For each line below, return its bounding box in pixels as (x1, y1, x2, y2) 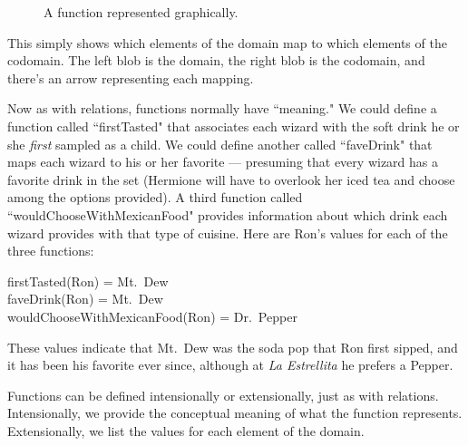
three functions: (7, 241, 94, 260)
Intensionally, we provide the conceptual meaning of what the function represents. (7, 403, 463, 422)
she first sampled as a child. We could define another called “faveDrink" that (7, 134, 433, 153)
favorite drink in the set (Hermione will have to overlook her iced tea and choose (7, 170, 455, 189)
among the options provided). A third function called (7, 188, 303, 207)
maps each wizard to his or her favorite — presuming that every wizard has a (7, 152, 438, 171)
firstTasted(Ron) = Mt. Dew (7, 271, 169, 290)
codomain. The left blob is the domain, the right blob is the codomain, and (7, 51, 425, 70)
